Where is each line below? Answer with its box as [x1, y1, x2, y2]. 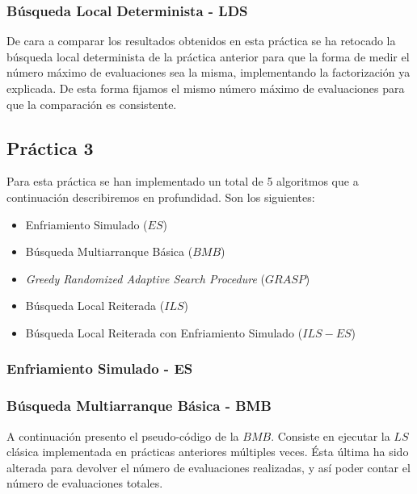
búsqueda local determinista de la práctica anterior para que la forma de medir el [6, 48, 410, 65]
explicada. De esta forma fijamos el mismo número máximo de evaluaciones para [6, 80, 405, 96]
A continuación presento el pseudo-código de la [6, 427, 239, 444]
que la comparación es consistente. [6, 95, 177, 112]
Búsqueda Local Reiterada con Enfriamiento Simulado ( [25, 324, 303, 341]
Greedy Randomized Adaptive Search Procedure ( [25, 270, 265, 287]
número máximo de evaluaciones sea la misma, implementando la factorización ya [6, 64, 411, 81]
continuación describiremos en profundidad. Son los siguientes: [6, 188, 315, 205]
